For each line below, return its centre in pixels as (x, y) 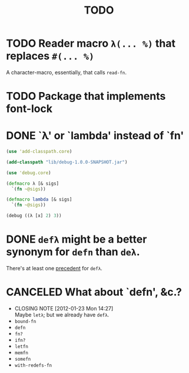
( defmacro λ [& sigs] (33, 184)
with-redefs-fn (33, 365)
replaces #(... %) (50, 56)
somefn (23, 359)
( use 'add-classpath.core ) (39, 152)
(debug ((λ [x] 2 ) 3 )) (34, 216)
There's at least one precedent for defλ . (54, 268)
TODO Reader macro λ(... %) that (91, 43)
